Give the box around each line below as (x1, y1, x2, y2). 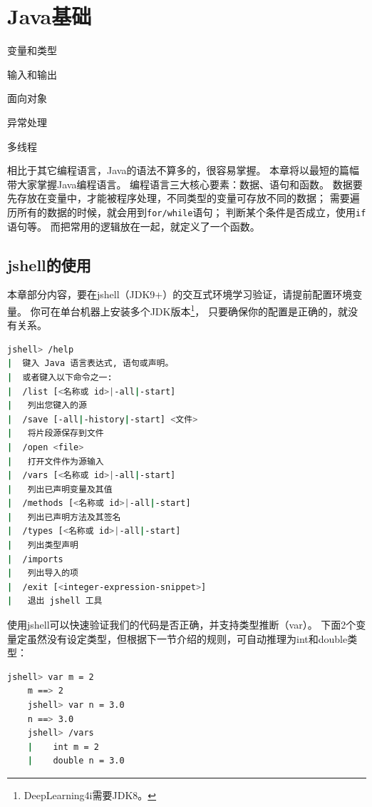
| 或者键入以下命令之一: (7, 372, 113, 382)
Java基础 (7, 1, 92, 31)
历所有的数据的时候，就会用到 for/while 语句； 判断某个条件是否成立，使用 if (7, 204, 366, 219)
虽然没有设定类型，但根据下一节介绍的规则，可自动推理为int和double (26, 631, 348, 646)
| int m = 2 (27, 741, 99, 752)
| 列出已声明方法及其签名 (7, 512, 121, 522)
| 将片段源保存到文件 (7, 428, 104, 439)
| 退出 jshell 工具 (7, 596, 103, 606)
